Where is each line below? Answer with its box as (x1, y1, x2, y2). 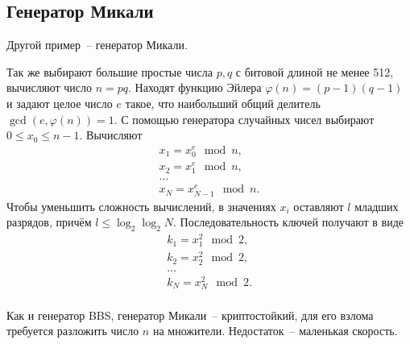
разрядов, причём (6, 213, 92, 230)
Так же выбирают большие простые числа (6, 63, 213, 80)
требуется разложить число (6, 322, 139, 339)
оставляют (293, 197, 344, 214)
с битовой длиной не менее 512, (235, 63, 394, 80)
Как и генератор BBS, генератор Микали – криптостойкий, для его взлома (6, 306, 374, 323)
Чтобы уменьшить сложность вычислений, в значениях (6, 197, 276, 214)
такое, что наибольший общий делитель (125, 94, 321, 111)
